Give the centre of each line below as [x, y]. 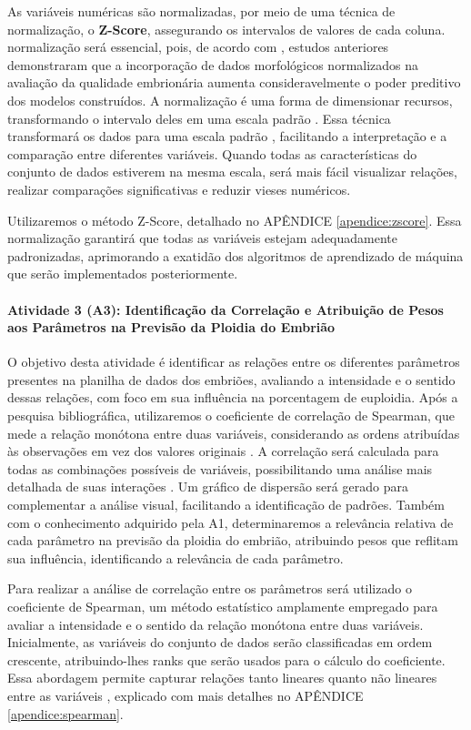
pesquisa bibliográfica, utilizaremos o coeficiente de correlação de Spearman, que [231, 416]
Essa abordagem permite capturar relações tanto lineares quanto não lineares [222, 678]
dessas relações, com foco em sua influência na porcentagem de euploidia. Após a [233, 397]
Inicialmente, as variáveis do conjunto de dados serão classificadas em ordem [220, 642]
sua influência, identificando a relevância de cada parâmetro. [175, 558]
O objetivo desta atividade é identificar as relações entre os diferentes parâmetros [234, 362]
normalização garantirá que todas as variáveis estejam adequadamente [202, 238]
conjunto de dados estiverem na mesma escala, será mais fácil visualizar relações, [232, 172]
